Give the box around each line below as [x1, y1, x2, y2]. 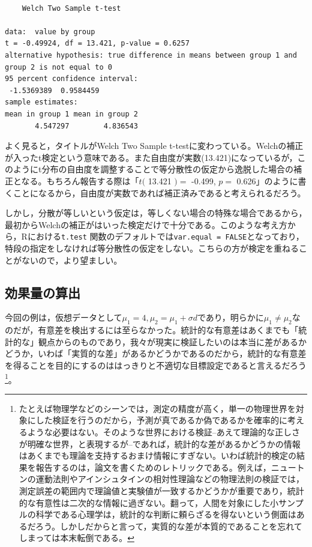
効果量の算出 [5, 283, 80, 301]
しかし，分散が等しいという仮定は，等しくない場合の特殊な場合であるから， [5, 207, 307, 219]
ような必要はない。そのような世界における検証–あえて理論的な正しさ [27, 425, 301, 438]
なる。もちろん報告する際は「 [21, 174, 139, 187]
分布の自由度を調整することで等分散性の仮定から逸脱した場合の [41, 163, 294, 175]
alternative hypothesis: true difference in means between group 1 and [5, 50, 297, 59]
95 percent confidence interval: [5, 74, 138, 83]
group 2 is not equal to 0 [5, 62, 112, 71]
